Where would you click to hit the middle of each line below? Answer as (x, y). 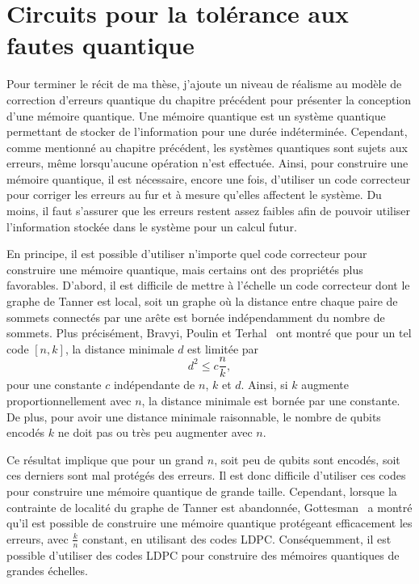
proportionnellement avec (69, 401)
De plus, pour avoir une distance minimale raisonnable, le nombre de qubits (194, 416)
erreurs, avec (38, 538)
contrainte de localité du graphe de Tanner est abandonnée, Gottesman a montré (209, 507)
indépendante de (154, 385)
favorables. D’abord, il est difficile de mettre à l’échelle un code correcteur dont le (208, 285)
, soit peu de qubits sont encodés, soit (307, 459)
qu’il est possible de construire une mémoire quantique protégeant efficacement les (209, 523)
